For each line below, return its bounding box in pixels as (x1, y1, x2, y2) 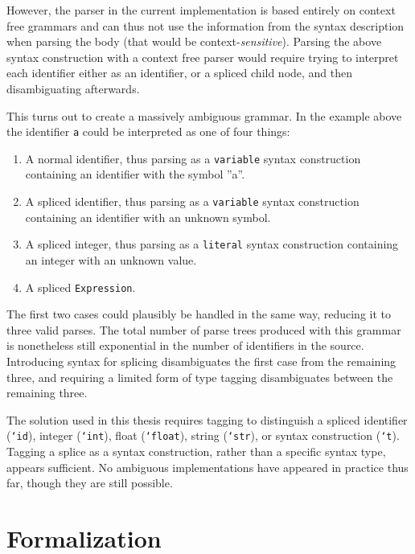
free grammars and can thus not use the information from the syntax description (6, 17, 405, 34)
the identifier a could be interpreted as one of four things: (6, 123, 290, 140)
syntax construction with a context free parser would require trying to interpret (6, 48, 399, 65)
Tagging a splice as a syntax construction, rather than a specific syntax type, (6, 443, 386, 460)
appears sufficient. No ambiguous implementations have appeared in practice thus (6, 458, 409, 475)
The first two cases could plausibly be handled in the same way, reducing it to (6, 306, 392, 322)
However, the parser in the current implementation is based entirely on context (6, 2, 396, 18)
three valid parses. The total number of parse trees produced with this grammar (6, 321, 401, 338)
